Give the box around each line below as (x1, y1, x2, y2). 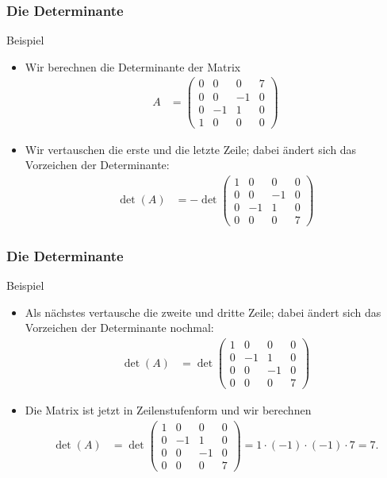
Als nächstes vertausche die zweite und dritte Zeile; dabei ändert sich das (25, 303, 381, 320)
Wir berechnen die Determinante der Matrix (25, 58, 241, 75)
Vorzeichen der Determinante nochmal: (25, 319, 214, 336)
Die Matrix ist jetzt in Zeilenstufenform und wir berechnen (25, 402, 312, 418)
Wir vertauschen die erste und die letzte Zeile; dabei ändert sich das (25, 141, 357, 157)
